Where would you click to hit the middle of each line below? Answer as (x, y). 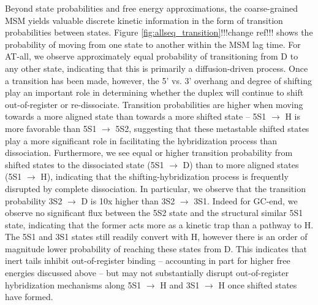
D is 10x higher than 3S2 (128, 200)
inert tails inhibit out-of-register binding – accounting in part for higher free (148, 261)
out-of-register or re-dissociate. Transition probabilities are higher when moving (154, 104)
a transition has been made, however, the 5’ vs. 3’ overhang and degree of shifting (158, 80)
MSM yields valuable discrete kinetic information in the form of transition (144, 20)
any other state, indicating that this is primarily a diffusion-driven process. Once (157, 68)
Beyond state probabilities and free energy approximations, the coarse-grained (151, 8)
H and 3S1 (180, 284)
